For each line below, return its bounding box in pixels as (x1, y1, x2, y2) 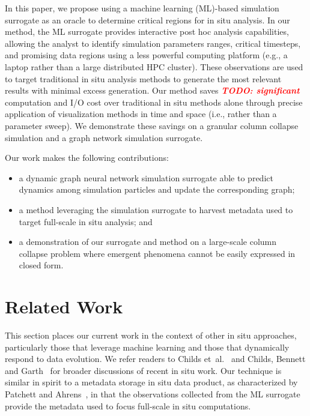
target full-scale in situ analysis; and (19, 215, 153, 228)
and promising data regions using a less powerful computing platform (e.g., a (5, 49, 288, 61)
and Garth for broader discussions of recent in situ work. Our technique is (5, 364, 282, 376)
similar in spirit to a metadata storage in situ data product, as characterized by (5, 376, 298, 388)
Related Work (5, 294, 123, 319)
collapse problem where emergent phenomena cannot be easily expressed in (19, 247, 296, 259)
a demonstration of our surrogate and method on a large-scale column (19, 235, 276, 248)
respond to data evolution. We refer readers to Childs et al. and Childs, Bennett (5, 352, 306, 365)
